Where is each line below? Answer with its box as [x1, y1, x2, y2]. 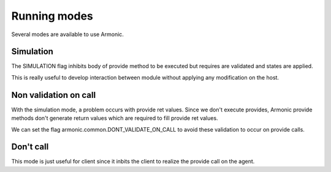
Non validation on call [11, 89, 96, 100]
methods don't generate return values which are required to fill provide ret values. [11, 114, 218, 122]
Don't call [11, 141, 49, 152]
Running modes [11, 9, 93, 23]
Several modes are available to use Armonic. [11, 31, 124, 38]
